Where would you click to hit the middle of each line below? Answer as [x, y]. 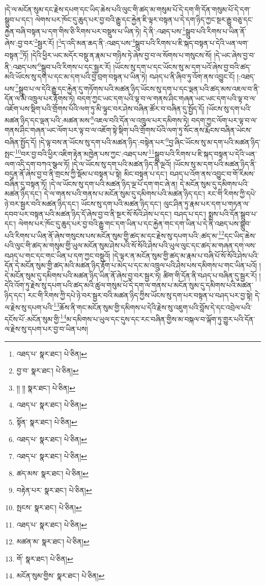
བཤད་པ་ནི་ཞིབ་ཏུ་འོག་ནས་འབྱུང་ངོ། [192, 77]
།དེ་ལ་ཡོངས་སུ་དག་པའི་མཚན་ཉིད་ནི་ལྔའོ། [122, 164]
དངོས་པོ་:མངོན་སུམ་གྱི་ [33, 319]
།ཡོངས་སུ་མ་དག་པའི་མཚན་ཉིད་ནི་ [215, 164]
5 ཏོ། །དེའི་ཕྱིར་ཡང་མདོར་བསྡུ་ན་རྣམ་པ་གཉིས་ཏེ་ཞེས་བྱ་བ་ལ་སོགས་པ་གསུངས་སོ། [116, 54]
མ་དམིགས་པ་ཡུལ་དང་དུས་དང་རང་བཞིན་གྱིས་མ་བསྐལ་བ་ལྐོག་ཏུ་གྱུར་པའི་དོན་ [161, 319]
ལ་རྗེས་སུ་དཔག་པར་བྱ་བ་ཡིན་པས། [46, 329]
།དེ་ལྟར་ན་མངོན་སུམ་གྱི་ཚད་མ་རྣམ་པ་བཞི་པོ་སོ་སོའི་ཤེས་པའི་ [186, 255]
